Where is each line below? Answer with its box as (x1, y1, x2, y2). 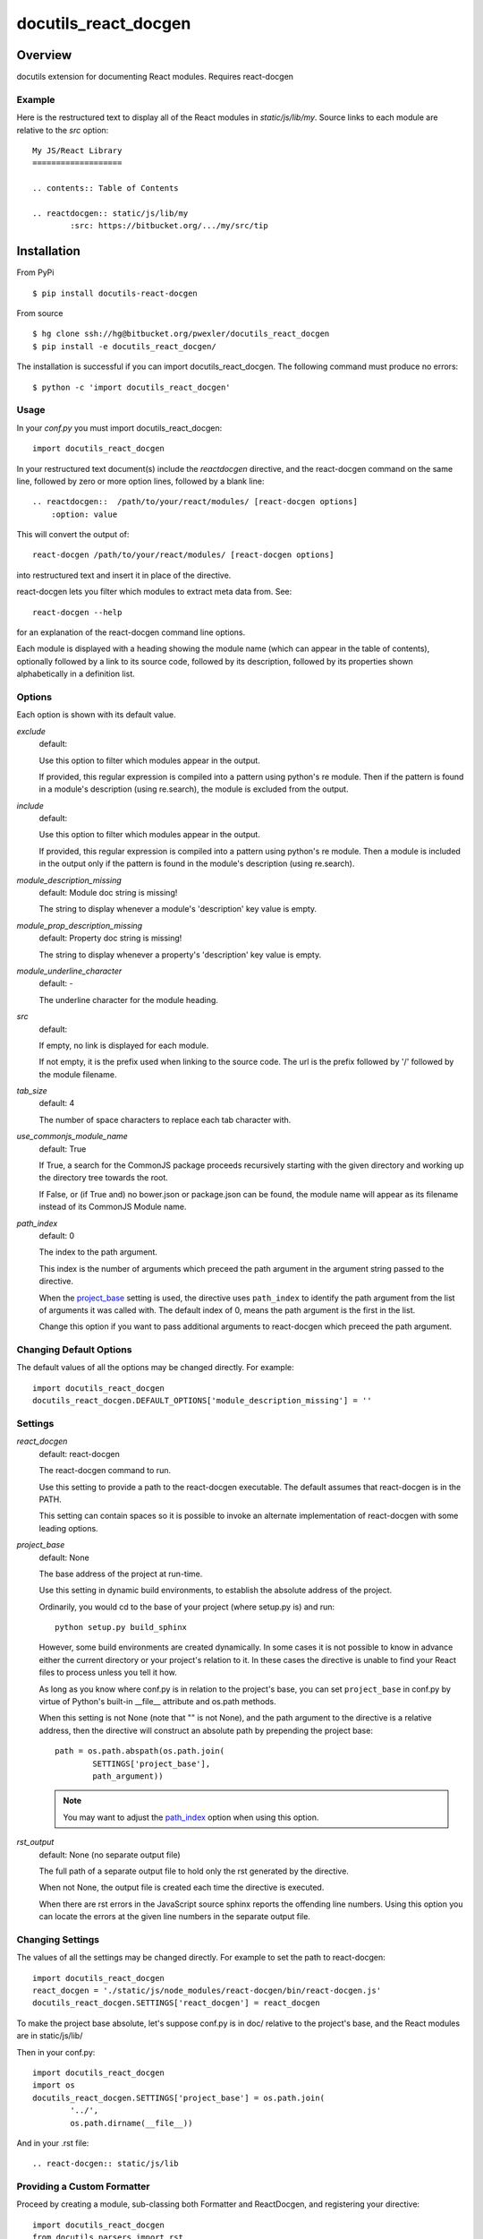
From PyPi (16, 267, 55, 278)
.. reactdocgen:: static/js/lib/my (32, 208, 189, 219)
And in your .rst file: (16, 2137, 89, 2149)
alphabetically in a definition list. (16, 668, 136, 680)
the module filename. (38, 1068, 117, 1079)
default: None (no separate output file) (38, 1849, 181, 1860)
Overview (16, 47, 72, 63)
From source (16, 308, 64, 319)
